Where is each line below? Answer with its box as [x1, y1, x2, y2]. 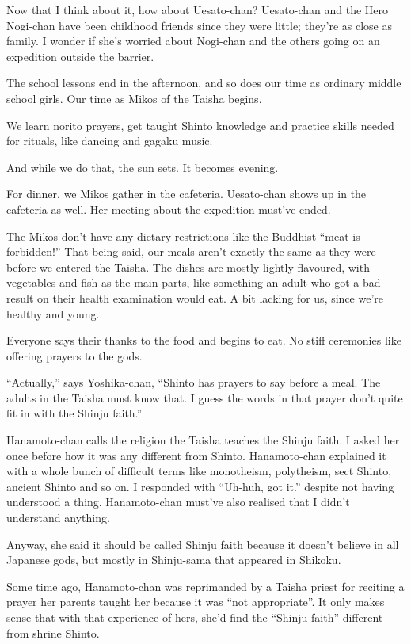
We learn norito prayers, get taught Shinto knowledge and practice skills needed [6, 116, 394, 133]
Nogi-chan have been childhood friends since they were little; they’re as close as [6, 17, 392, 33]
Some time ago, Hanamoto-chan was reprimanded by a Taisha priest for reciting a [6, 577, 405, 594]
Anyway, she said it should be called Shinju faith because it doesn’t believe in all [6, 535, 399, 552]
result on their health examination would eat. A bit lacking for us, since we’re [6, 289, 383, 306]
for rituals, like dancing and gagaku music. [6, 132, 213, 149]
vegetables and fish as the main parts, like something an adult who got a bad [6, 274, 381, 291]
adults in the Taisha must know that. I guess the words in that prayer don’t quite [6, 389, 403, 406]
